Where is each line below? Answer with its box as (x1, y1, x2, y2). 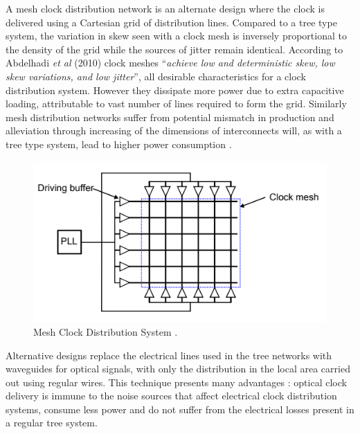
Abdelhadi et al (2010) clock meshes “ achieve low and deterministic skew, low (6, 55, 335, 70)
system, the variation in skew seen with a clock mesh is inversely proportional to (6, 28, 347, 43)
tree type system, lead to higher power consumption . (6, 136, 232, 151)
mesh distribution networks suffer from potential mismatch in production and (6, 109, 334, 124)
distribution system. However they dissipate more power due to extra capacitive (6, 82, 344, 97)
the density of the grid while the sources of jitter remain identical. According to (6, 42, 343, 56)
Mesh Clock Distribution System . (33, 324, 178, 338)
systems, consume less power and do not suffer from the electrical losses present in (6, 401, 354, 416)
